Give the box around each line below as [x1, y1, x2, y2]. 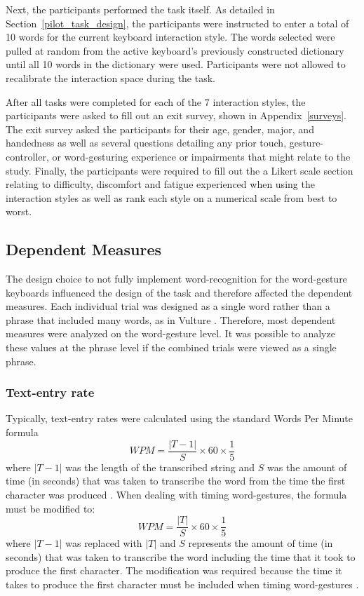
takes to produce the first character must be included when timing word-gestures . [6, 576, 359, 591]
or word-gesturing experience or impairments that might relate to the [52, 149, 351, 163]
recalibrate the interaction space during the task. [6, 70, 215, 85]
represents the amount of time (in [188, 536, 333, 550]
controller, [6, 149, 49, 163]
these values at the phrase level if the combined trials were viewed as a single [6, 340, 337, 355]
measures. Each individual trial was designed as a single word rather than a [6, 299, 330, 313]
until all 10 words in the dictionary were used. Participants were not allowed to [6, 57, 346, 72]
